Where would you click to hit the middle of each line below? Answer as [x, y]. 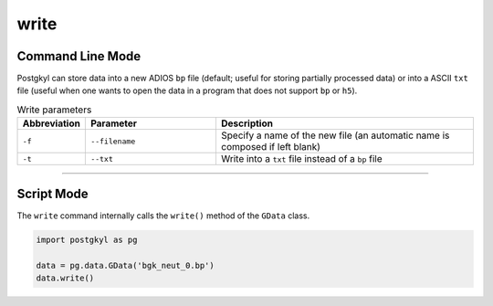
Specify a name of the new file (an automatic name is [335, 135]
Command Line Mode [79, 56]
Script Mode [52, 193]
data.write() [65, 278]
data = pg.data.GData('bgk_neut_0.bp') [125, 265]
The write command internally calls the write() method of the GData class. [163, 216]
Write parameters [54, 110]
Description [247, 123]
